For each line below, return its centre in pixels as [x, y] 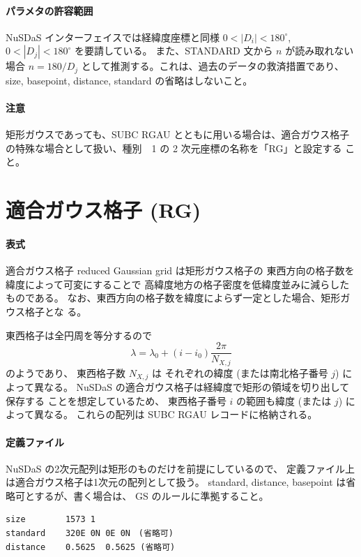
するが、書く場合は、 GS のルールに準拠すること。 [152, 495]
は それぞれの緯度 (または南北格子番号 [240, 372]
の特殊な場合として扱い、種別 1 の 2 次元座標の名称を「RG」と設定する [174, 148]
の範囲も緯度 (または [284, 400]
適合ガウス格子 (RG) [103, 210]
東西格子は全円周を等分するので [79, 335]
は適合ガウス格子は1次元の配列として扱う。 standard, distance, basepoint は [176, 482]
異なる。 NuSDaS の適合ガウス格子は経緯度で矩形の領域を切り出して [192, 387]
